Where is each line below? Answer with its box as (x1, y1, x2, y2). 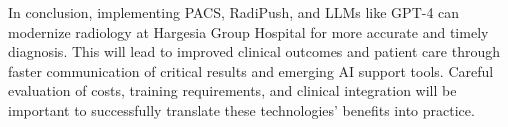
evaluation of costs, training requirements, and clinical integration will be (8, 80, 457, 101)
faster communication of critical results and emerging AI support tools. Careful (8, 60, 494, 81)
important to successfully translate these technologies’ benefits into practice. (8, 99, 475, 120)
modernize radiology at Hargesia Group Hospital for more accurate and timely (8, 21, 489, 42)
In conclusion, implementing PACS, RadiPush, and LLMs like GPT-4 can (8, 2, 460, 22)
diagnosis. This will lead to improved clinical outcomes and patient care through (8, 41, 500, 62)
